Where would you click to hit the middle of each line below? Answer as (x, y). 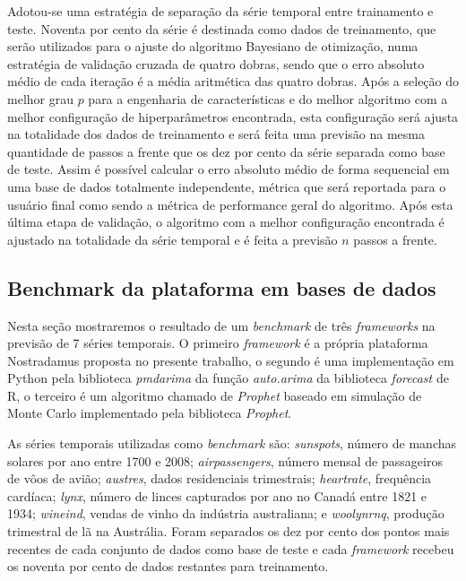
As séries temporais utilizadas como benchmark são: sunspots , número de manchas (232, 443)
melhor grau (40, 98)
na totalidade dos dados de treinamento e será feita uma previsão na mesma (216, 134)
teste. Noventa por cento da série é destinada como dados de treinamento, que (222, 28)
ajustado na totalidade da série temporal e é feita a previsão (173, 239)
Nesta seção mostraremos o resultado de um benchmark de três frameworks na (221, 325)
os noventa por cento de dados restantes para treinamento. (168, 566)
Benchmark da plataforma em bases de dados (222, 287)
